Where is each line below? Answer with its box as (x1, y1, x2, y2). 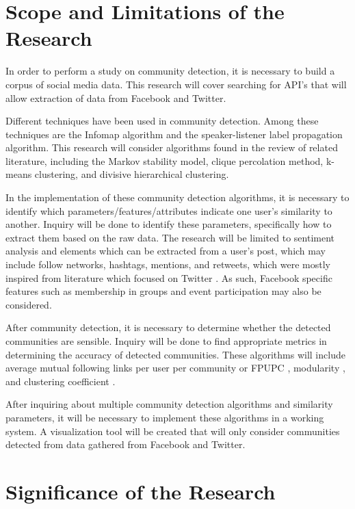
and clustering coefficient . (5, 374, 116, 388)
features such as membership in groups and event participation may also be (5, 284, 321, 298)
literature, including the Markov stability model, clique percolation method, (5, 153, 324, 168)
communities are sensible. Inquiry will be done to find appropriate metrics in (5, 334, 327, 348)
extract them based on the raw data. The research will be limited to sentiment (5, 230, 334, 244)
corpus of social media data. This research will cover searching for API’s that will (5, 77, 347, 91)
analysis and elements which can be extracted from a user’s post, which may (5, 244, 326, 258)
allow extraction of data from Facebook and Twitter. (5, 90, 226, 105)
